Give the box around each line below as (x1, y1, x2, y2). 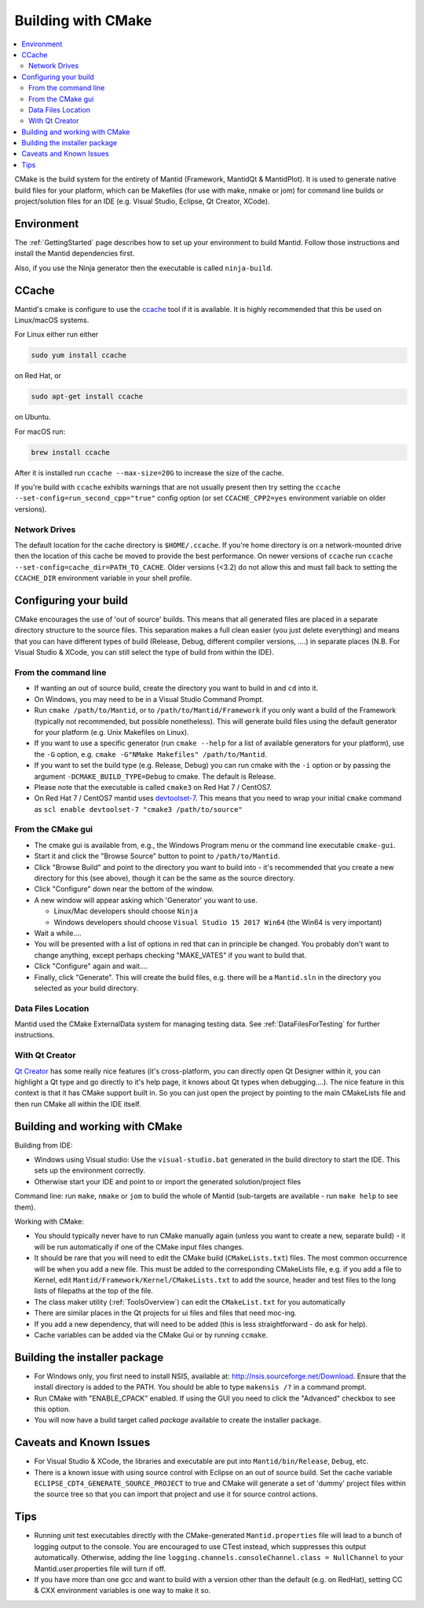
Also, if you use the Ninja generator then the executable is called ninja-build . (14, 263, 273, 273)
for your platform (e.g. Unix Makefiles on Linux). (34, 727, 189, 736)
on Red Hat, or (14, 371, 62, 380)
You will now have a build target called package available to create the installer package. (34, 1415, 322, 1425)
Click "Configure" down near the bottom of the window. (34, 884, 214, 894)
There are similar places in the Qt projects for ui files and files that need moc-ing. (34, 1309, 298, 1318)
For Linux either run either (14, 330, 99, 340)
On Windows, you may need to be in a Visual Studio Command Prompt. (34, 694, 265, 703)
